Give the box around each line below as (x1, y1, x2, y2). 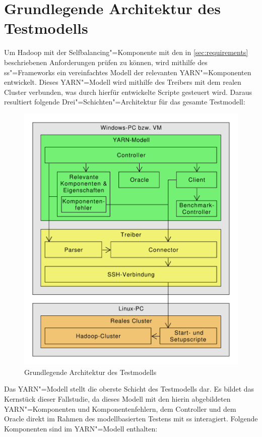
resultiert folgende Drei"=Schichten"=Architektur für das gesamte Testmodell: (4, 96, 245, 107)
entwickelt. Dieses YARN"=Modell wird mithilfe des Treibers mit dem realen (4, 77, 241, 87)
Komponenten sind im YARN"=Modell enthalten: (4, 423, 158, 433)
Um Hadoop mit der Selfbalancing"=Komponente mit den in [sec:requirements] (4, 47, 248, 58)
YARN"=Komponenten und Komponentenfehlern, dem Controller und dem (4, 403, 236, 414)
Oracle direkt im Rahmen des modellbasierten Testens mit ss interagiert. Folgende (4, 413, 258, 424)
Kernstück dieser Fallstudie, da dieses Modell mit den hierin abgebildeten (4, 393, 231, 404)
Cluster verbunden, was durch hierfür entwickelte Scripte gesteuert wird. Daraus (4, 86, 252, 97)
